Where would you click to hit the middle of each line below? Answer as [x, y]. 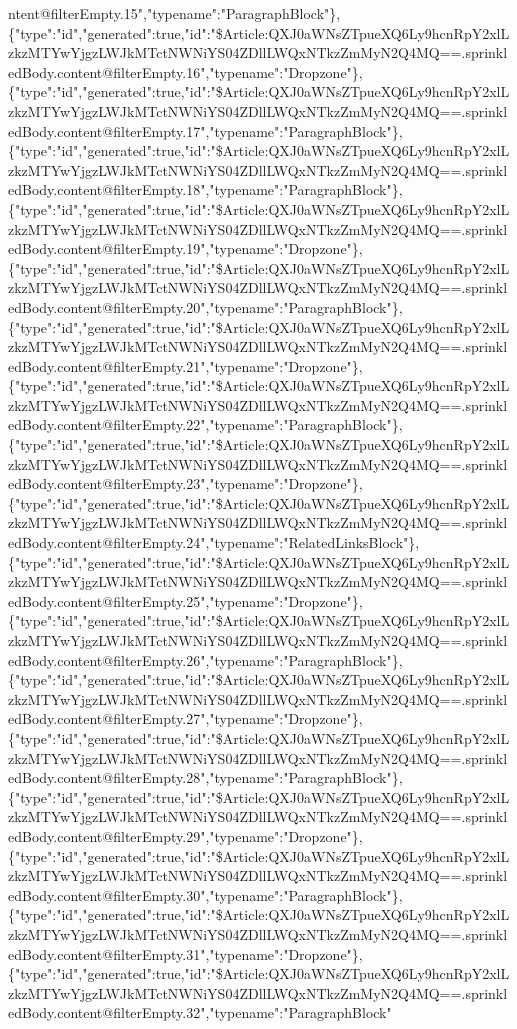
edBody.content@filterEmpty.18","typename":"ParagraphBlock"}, [205, 189]
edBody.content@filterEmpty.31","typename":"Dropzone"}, [185, 953]
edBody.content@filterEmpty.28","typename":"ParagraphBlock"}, [205, 777]
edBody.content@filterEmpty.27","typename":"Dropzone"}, [185, 718]
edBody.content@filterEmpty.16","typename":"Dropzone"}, [185, 71]
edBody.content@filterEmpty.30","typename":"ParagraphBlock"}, [205, 894]
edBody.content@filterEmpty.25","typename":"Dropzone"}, [185, 600]
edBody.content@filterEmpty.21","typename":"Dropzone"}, [185, 365]
